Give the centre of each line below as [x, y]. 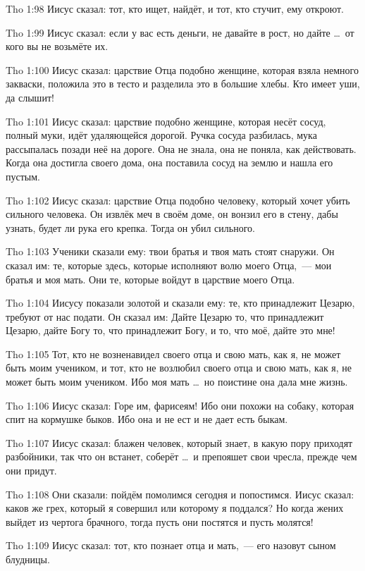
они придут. [31, 471]
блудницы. [28, 559]
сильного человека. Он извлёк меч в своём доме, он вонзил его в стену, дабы [172, 214]
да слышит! [30, 97]
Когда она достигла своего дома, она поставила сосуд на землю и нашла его [169, 162]
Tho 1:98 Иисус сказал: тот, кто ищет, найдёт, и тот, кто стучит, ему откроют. [175, 8]
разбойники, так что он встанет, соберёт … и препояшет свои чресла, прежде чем [181, 456]
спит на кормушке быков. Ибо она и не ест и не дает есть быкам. [147, 419]
